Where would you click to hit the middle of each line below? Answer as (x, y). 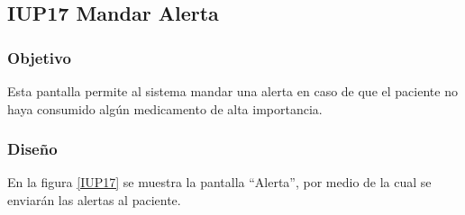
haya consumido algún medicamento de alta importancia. (165, 108)
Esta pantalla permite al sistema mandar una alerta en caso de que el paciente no (232, 91)
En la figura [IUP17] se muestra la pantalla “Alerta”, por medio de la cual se (219, 182)
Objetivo (39, 57)
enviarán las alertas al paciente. (94, 200)
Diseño (32, 149)
